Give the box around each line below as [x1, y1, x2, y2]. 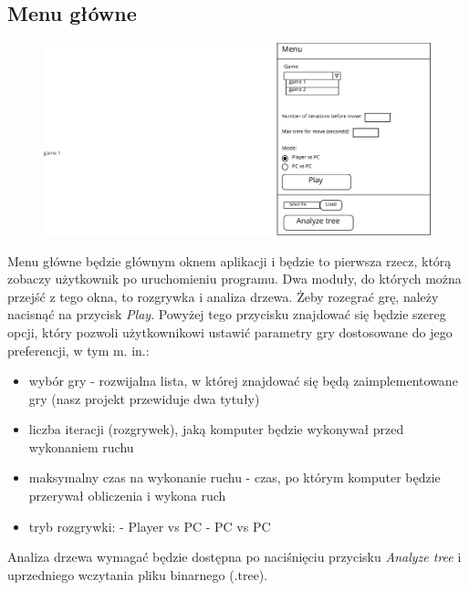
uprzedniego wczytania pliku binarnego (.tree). [7, 565, 268, 584]
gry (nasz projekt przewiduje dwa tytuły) [28, 389, 260, 408]
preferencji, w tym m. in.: [7, 340, 150, 359]
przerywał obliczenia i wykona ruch [28, 486, 226, 505]
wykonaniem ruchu [28, 437, 134, 456]
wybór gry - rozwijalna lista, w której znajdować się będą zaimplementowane [28, 371, 458, 390]
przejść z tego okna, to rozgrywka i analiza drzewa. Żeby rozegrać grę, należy [7, 286, 439, 306]
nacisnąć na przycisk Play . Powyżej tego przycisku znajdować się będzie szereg [7, 305, 446, 324]
